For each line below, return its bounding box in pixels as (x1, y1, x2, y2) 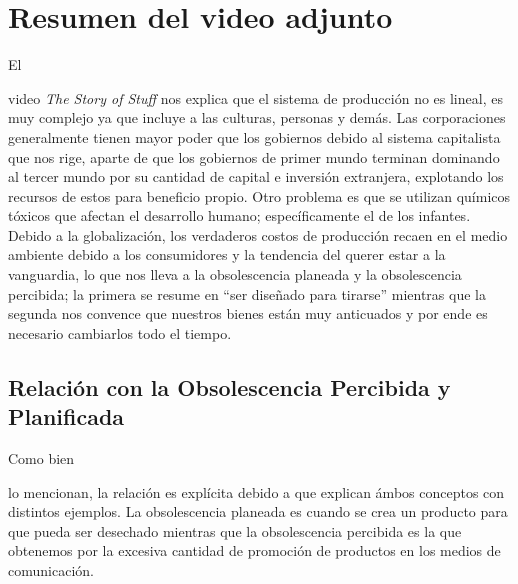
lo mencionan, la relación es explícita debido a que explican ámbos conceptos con (8, 481, 505, 502)
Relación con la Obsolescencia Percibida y (8, 371, 451, 402)
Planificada (8, 401, 125, 432)
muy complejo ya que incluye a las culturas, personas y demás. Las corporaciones (8, 107, 506, 128)
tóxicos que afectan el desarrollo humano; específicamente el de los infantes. (8, 205, 471, 226)
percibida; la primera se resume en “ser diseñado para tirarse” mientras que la (8, 283, 486, 304)
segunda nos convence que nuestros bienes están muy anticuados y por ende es (8, 303, 488, 324)
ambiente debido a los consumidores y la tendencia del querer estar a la (8, 244, 446, 265)
